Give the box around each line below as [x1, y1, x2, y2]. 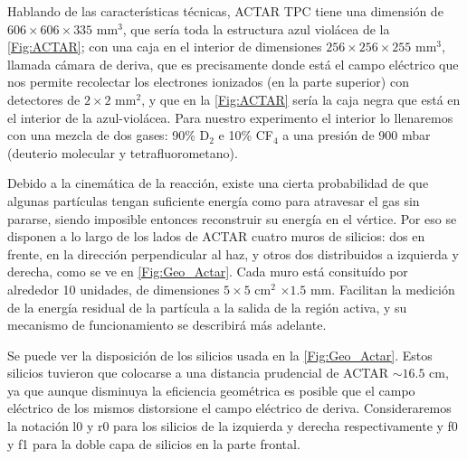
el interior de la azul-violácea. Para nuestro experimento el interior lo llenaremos [7, 108, 453, 126]
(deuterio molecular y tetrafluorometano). [7, 143, 238, 162]
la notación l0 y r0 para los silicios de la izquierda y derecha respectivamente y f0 [7, 417, 458, 436]
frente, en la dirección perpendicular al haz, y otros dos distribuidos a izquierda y [7, 244, 459, 263]
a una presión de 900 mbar [282, 126, 431, 145]
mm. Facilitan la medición [310, 279, 455, 298]
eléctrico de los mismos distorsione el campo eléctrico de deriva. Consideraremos [7, 398, 452, 417]
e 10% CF [218, 126, 274, 145]
